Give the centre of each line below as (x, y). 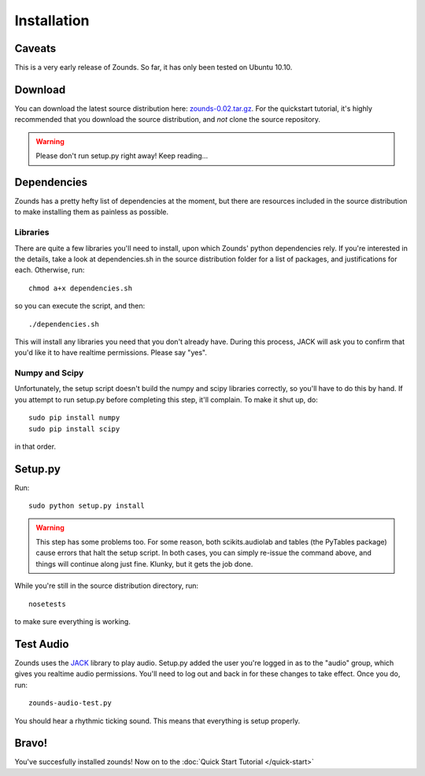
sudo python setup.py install (87, 506)
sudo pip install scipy (74, 429)
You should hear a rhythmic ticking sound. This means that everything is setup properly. (157, 721)
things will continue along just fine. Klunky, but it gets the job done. (144, 564)
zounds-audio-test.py (70, 703)
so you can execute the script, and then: (80, 306)
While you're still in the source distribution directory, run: (107, 586)
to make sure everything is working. (73, 622)
